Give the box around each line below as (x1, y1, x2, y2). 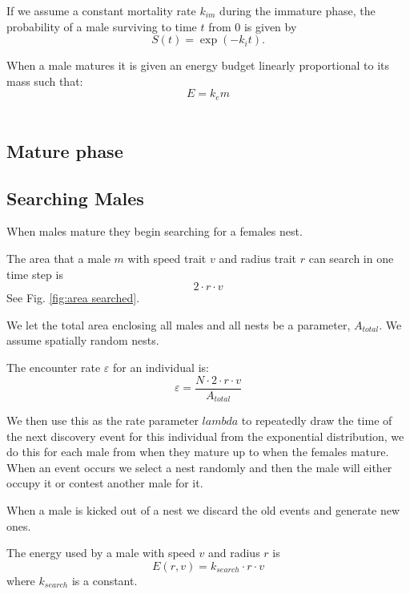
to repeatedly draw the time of (241, 412, 392, 429)
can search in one (308, 250, 394, 266)
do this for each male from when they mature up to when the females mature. (6, 443, 389, 460)
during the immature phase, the (219, 2, 376, 18)
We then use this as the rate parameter (6, 412, 199, 429)
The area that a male (6, 250, 111, 266)
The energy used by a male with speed (6, 544, 195, 561)
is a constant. (71, 572, 138, 588)
